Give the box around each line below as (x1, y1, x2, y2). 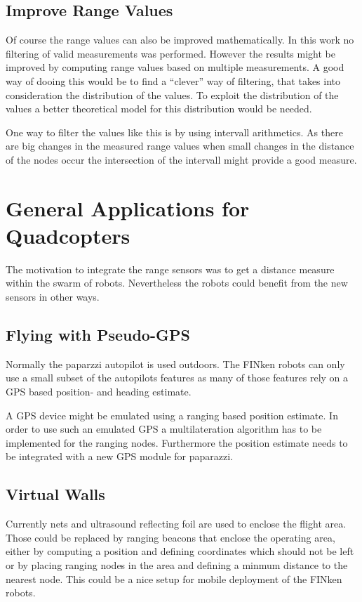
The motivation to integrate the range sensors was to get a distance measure (6, 261, 335, 276)
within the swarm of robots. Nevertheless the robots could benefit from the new (6, 275, 348, 290)
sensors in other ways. (6, 289, 100, 304)
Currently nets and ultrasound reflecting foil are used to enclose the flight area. (6, 516, 347, 531)
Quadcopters (6, 221, 130, 249)
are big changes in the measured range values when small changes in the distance (6, 138, 354, 153)
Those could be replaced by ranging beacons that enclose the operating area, (6, 530, 335, 544)
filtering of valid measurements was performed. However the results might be (6, 46, 335, 60)
